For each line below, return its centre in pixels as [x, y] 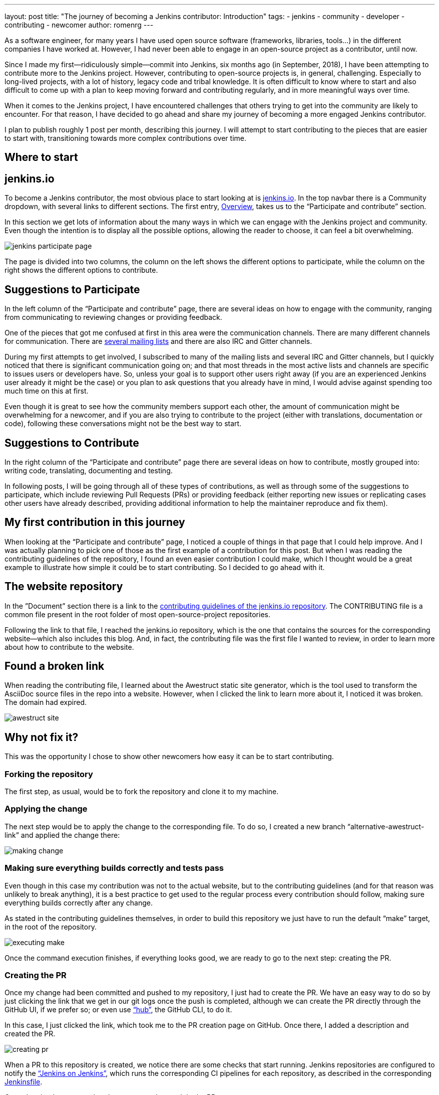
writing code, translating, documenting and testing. [89, 470]
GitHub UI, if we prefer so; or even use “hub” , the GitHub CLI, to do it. [118, 1010]
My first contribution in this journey [95, 522]
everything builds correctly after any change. [79, 902]
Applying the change [46, 809]
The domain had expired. [46, 702]
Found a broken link [55, 666]
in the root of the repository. [51, 927]
